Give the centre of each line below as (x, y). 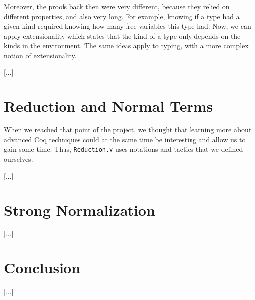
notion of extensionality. (40, 55)
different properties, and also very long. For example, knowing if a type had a (122, 16)
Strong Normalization (80, 210)
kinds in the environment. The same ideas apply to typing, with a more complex (126, 45)
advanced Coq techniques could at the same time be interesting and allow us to (125, 139)
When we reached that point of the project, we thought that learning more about (128, 130)
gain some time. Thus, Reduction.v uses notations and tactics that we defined (124, 149)
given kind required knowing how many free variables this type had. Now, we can (127, 26)
